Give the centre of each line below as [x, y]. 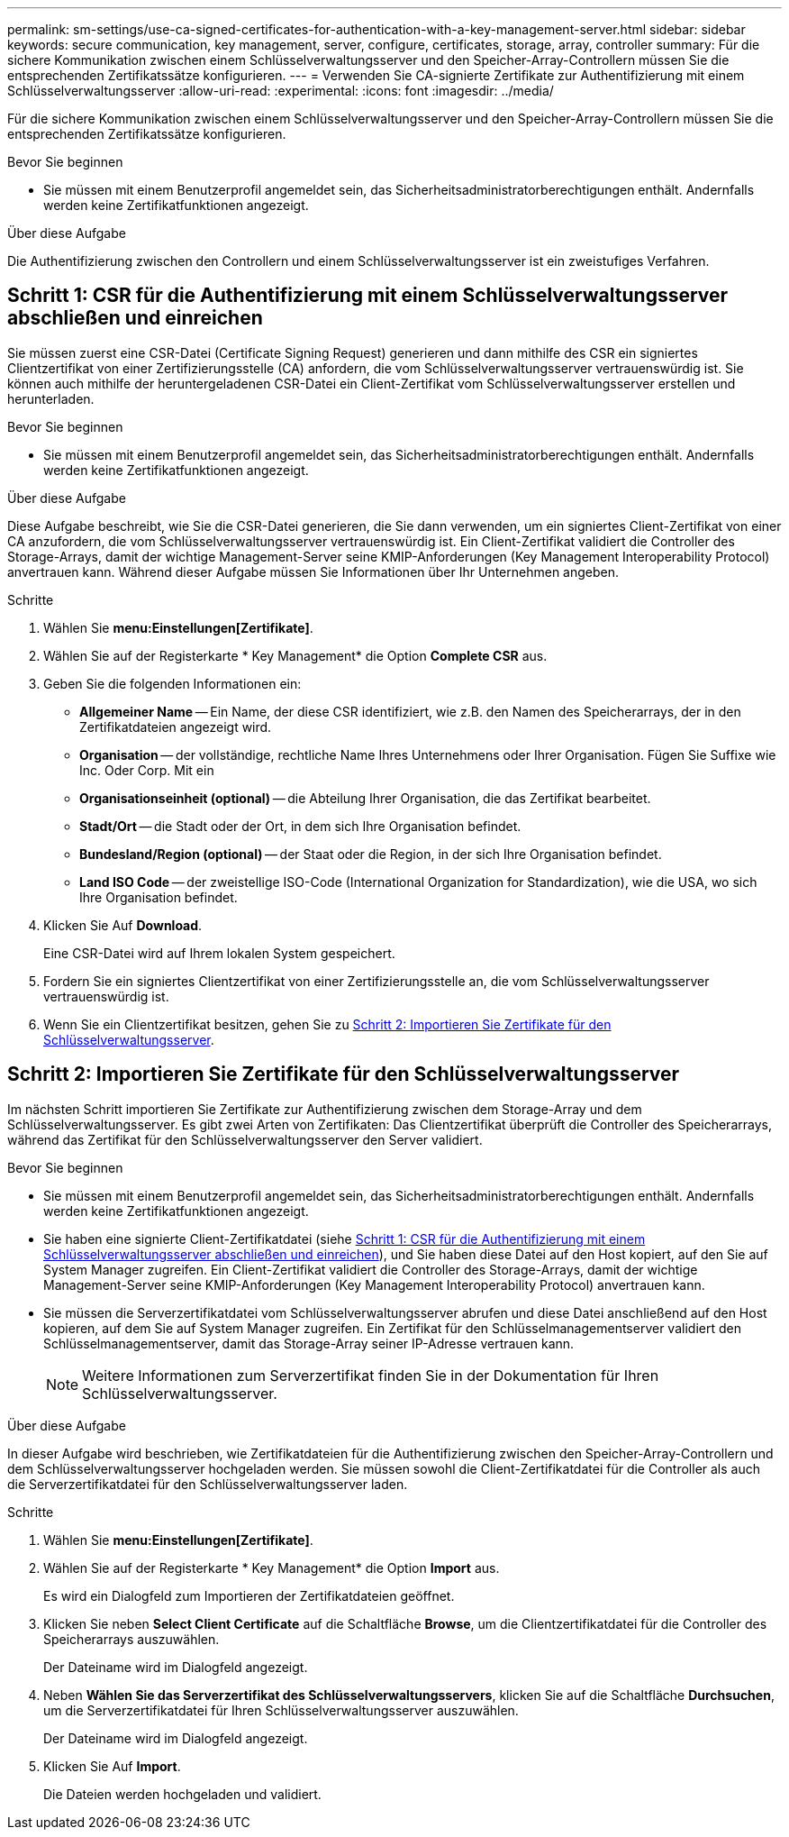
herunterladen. [51, 398]
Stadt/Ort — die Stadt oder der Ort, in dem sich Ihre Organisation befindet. [300, 826]
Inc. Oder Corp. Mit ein [147, 770]
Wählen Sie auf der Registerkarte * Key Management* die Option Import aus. [272, 1567]
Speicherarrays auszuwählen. [131, 1639]
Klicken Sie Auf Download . [123, 925]
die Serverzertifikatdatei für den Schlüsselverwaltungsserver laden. [208, 1484]
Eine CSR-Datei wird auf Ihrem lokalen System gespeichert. [219, 953]
